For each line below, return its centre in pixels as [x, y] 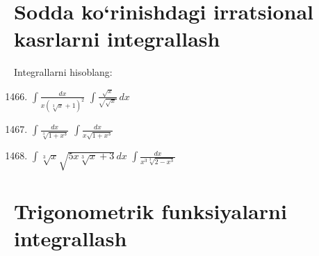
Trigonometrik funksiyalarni [150, 211]
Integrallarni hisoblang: [63, 72]
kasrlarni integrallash [117, 39]
